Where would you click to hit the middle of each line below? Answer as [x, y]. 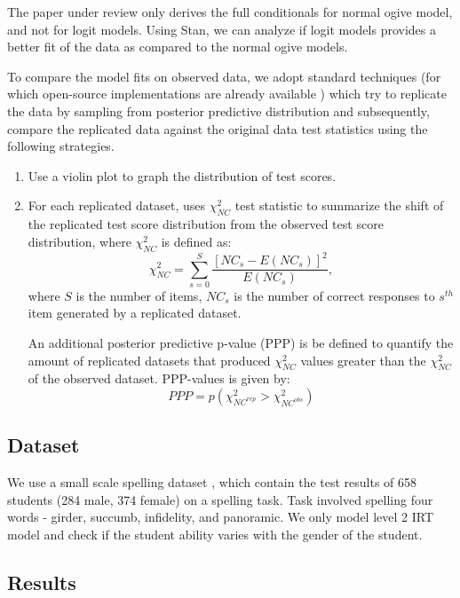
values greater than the [363, 360]
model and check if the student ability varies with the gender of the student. [215, 534]
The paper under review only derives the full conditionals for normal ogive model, [230, 12]
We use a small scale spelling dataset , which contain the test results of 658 [212, 482]
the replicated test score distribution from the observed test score [206, 224]
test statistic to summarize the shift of [339, 205]
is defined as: [196, 241]
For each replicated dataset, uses [117, 205]
